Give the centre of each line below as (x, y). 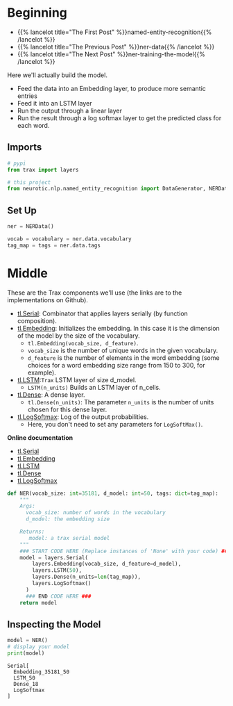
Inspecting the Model (54, 624)
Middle (28, 273)
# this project (29, 182)
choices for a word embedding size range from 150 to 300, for (116, 365)
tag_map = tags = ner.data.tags (54, 245)
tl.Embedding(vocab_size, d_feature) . (83, 343)
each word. (33, 125)
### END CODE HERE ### (58, 596)
